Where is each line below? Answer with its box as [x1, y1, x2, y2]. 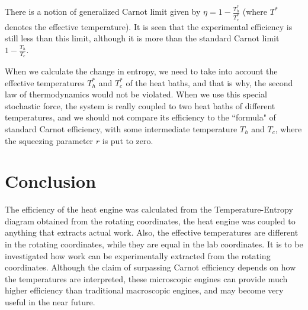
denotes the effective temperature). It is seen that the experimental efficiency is [5, 20, 293, 32]
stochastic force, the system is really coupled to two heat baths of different [5, 99, 275, 112]
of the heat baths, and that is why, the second [126, 76, 293, 89]
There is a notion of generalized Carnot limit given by [5, 5, 201, 18]
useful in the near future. [5, 296, 95, 308]
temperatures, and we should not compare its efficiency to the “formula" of [5, 111, 276, 123]
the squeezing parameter [5, 134, 94, 146]
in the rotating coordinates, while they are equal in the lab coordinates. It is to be [5, 238, 303, 250]
